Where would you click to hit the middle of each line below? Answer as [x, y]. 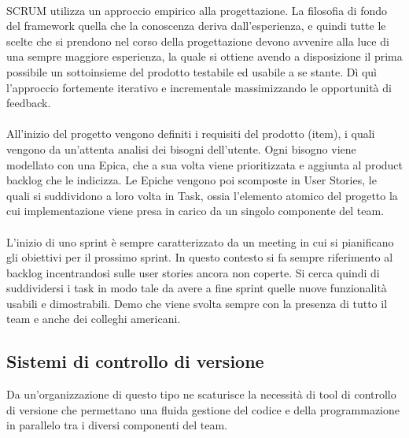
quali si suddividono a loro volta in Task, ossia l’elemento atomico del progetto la [202, 195]
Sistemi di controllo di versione [135, 361]
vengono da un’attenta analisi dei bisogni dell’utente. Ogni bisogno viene [181, 148]
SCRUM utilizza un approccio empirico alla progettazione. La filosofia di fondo [197, 10]
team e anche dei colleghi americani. [94, 319]
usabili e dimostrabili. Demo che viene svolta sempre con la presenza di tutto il [197, 303]
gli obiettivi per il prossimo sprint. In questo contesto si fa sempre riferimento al [200, 257]
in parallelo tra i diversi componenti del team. [117, 425]
